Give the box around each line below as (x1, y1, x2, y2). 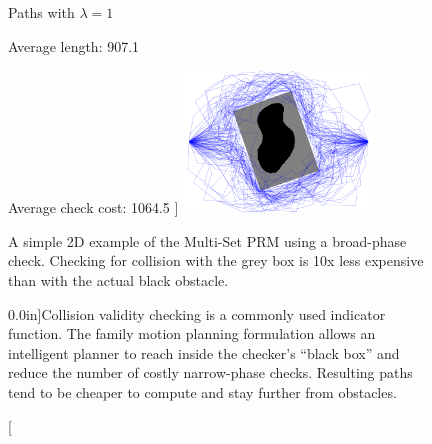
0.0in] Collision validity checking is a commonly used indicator (8, 303, 386, 324)
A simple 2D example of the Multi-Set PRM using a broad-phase (8, 230, 407, 251)
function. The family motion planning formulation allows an (8, 323, 376, 344)
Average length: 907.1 (8, 35, 140, 56)
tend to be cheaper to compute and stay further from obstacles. (8, 382, 397, 403)
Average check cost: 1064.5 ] (8, 197, 179, 218)
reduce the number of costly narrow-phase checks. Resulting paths (8, 362, 413, 383)
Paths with (8, 2, 75, 22)
